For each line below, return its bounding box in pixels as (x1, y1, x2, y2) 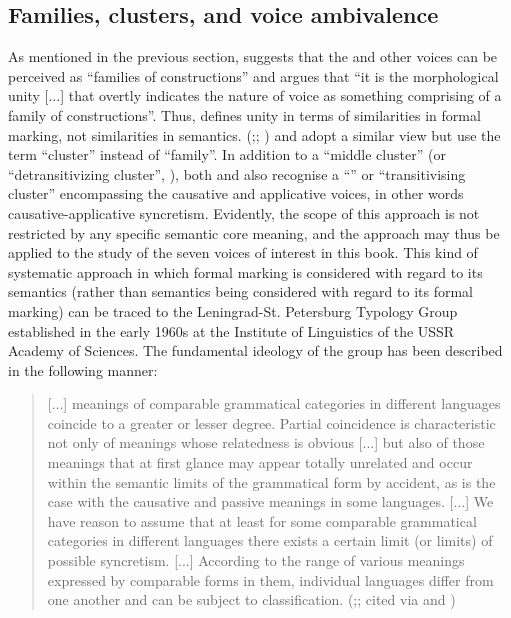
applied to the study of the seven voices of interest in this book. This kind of (8, 242, 478, 263)
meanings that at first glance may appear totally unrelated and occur (47, 452, 473, 473)
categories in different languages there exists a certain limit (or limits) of (47, 530, 493, 551)
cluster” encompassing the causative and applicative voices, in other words (8, 183, 464, 204)
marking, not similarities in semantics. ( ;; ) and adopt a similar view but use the (8, 124, 501, 145)
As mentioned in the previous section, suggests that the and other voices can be (8, 46, 498, 67)
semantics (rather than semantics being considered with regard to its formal (8, 281, 474, 302)
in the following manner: (8, 359, 158, 380)
